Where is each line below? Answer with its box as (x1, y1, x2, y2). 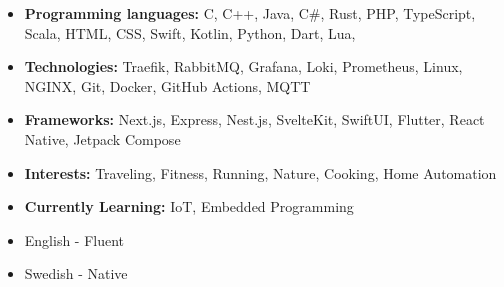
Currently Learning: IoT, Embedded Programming (24, 196, 354, 217)
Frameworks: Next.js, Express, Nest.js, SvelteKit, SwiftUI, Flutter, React (24, 109, 485, 130)
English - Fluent (24, 229, 125, 250)
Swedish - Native (24, 263, 128, 284)
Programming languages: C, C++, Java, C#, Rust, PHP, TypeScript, (24, 3, 476, 23)
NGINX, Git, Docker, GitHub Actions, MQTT (24, 75, 311, 96)
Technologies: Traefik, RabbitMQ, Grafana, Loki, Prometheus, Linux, (24, 56, 463, 77)
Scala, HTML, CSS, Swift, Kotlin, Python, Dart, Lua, (24, 22, 356, 43)
